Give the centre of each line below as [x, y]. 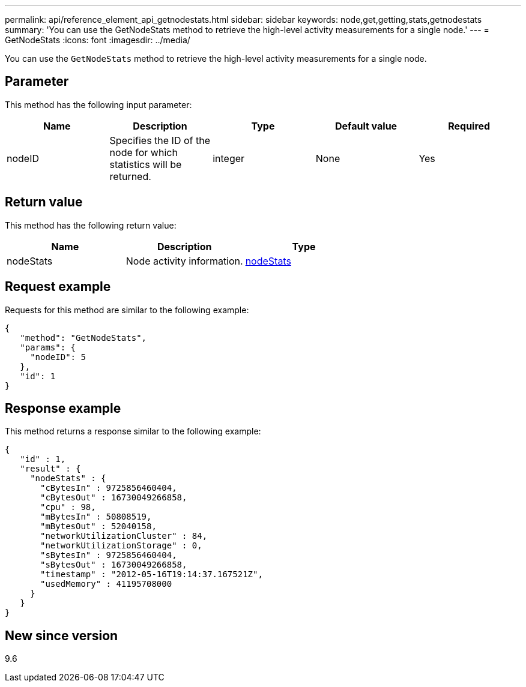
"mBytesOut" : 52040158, [98, 526]
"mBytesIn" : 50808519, [96, 517]
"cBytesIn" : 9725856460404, [109, 488]
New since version [62, 635]
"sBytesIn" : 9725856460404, [109, 555]
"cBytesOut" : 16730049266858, [114, 498]
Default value [366, 126]
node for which [144, 152]
